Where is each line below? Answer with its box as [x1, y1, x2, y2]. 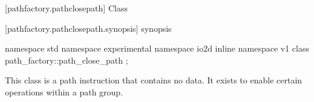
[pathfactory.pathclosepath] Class [5, 2, 128, 14]
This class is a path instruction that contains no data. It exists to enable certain [5, 74, 303, 86]
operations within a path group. [5, 85, 123, 98]
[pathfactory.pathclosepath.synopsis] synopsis [5, 22, 172, 34]
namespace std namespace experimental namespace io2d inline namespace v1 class [5, 42, 309, 55]
